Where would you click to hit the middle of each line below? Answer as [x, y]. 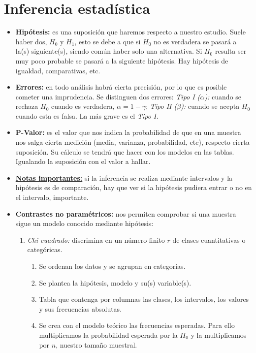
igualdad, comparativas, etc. [58, 70]
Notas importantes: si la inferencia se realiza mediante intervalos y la [124, 177]
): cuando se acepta [210, 106]
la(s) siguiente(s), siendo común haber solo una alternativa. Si [109, 51]
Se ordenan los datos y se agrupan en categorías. [112, 266]
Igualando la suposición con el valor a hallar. [83, 161]
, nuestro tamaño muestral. [96, 344]
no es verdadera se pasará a [195, 41]
